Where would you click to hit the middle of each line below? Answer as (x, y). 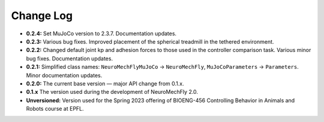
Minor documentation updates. (64, 75)
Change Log (42, 16)
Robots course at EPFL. (55, 109)
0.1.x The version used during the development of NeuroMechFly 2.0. (112, 92)
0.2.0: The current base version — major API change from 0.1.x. (105, 83)
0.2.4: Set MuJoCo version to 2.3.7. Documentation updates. (101, 33)
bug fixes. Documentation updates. (70, 58)
